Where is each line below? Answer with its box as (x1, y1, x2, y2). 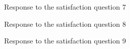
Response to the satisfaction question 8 (4, 18, 126, 29)
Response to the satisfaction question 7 (4, 2, 126, 12)
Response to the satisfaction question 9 (4, 35, 126, 46)
